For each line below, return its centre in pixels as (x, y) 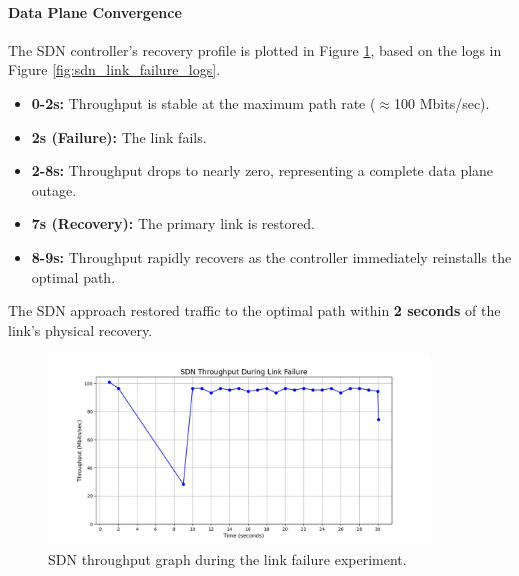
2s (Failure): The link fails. (119, 136)
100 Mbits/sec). (442, 102)
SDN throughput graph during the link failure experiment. (227, 558)
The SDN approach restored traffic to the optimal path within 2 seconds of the (254, 310)
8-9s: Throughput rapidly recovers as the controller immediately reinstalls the (271, 256)
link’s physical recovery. (80, 329)
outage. (54, 189)
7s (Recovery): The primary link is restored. (173, 223)
